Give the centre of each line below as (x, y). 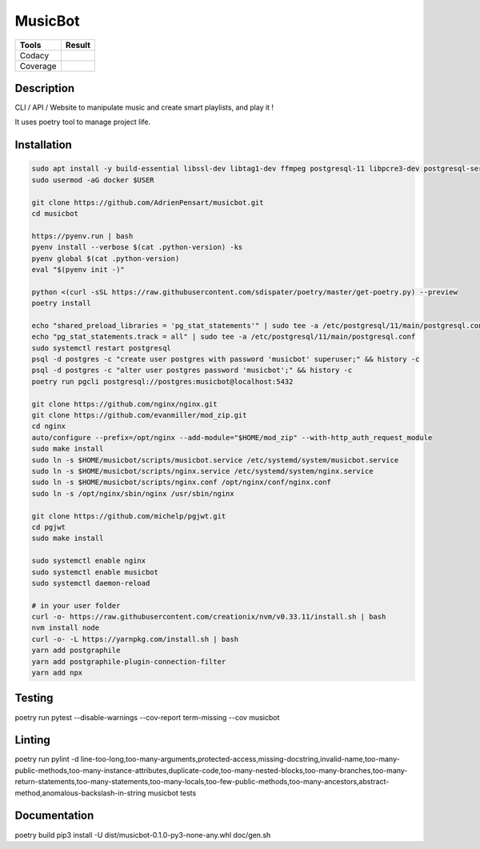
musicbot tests (172, 793)
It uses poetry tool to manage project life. (83, 122)
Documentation (54, 816)
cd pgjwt (49, 527)
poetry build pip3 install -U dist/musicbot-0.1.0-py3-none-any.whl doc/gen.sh (143, 835)
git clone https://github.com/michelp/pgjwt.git (129, 516)
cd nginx (49, 427)
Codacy (34, 55)
